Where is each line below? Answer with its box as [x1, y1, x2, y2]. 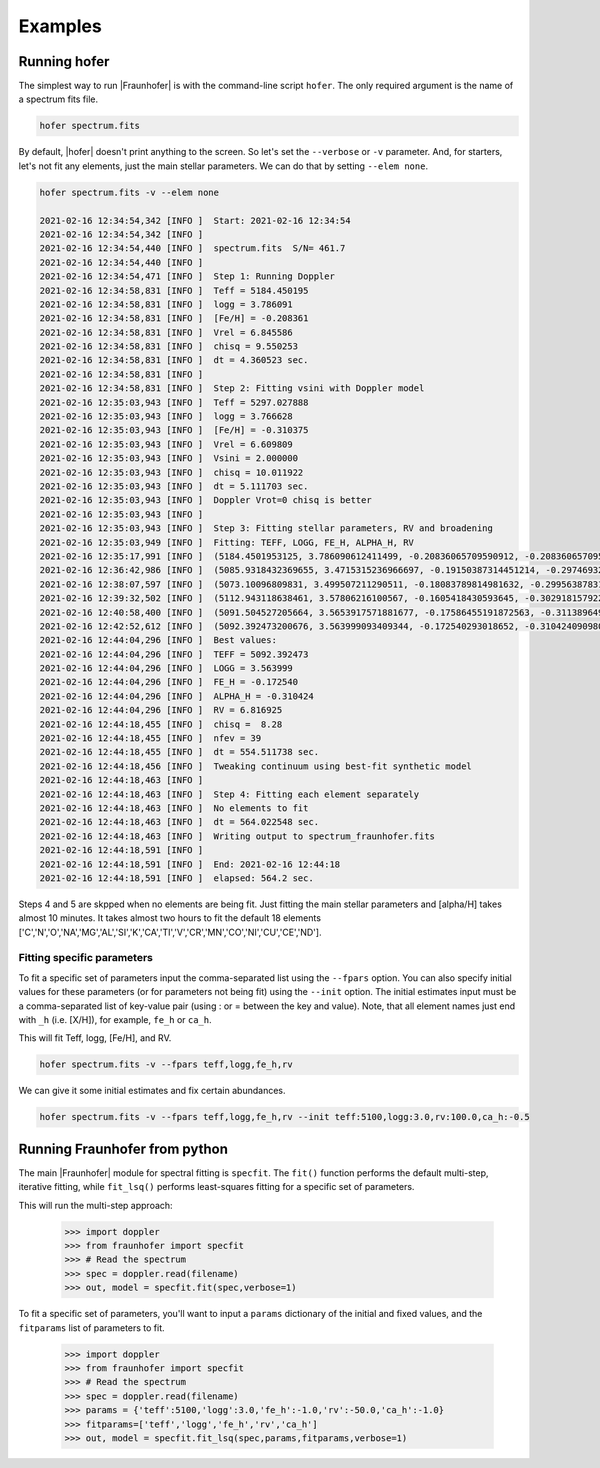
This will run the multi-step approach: [18, 1199, 174, 1211]
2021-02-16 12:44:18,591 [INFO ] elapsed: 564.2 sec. [39, 872, 314, 884]
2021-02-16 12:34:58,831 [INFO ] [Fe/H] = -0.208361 [39, 313, 309, 324]
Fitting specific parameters [18, 951, 154, 965]
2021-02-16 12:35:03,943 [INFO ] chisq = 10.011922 [39, 466, 304, 478]
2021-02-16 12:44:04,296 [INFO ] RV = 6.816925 [39, 705, 283, 716]
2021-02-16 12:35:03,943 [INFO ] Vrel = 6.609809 [39, 438, 294, 450]
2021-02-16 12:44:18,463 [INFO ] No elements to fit [39, 802, 309, 814]
